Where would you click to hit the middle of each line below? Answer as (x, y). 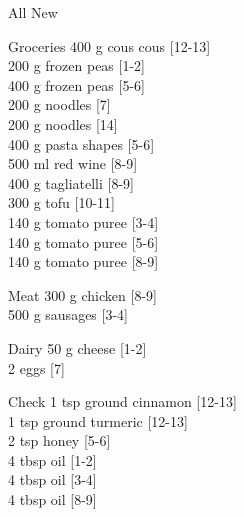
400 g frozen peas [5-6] (76, 84)
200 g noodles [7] (59, 104)
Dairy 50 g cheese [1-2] (77, 347)
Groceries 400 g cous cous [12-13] (109, 45)
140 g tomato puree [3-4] (83, 221)
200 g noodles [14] (63, 123)
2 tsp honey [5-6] (59, 440)
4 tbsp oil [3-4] (52, 479)
